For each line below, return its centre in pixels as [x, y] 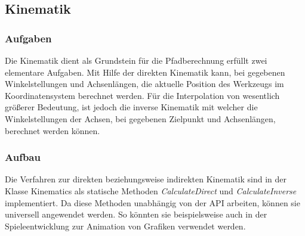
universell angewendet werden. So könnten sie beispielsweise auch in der [136, 214]
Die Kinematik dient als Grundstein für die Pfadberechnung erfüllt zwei [136, 60]
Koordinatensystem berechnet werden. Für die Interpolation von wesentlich [142, 95]
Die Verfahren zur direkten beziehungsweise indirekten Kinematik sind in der [146, 179]
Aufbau [23, 157]
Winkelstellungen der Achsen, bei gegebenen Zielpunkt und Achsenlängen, [140, 118]
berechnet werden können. [53, 130]
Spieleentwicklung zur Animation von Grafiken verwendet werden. [125, 226]
